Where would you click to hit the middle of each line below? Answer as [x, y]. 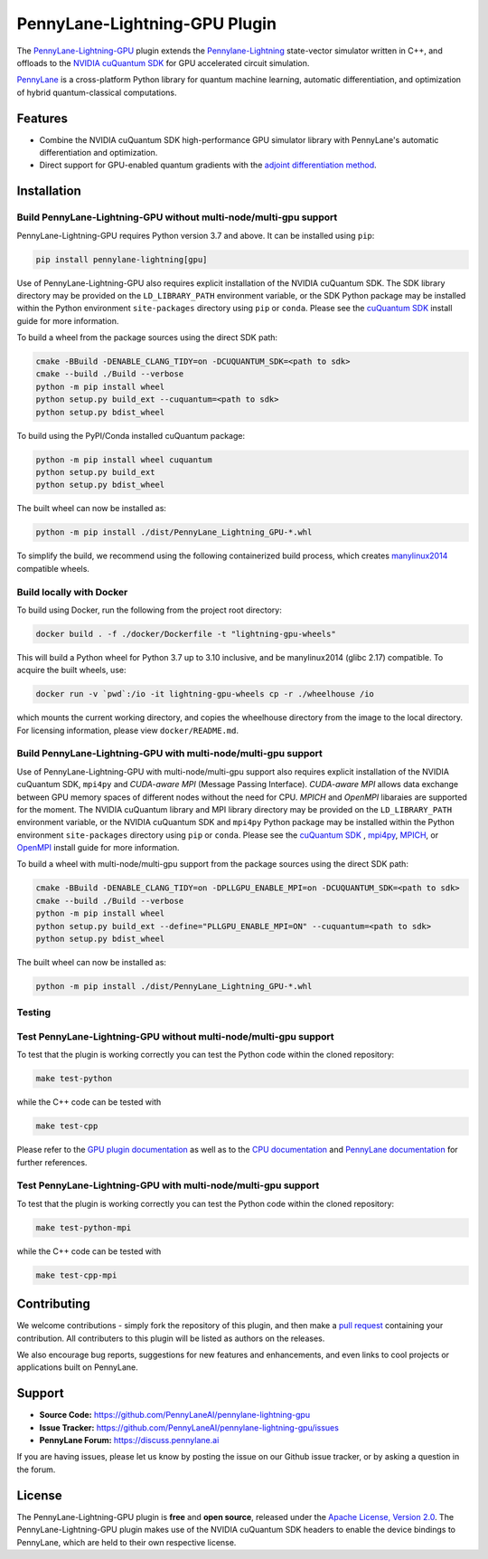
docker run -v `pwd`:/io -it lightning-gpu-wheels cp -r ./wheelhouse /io [205, 694]
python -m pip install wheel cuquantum [124, 460]
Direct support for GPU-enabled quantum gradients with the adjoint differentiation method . [208, 165]
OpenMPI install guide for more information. [98, 848]
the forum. [36, 1469]
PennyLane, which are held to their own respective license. [127, 1542]
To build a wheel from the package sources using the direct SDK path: [147, 337]
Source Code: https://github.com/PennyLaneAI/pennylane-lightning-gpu [175, 1415]
